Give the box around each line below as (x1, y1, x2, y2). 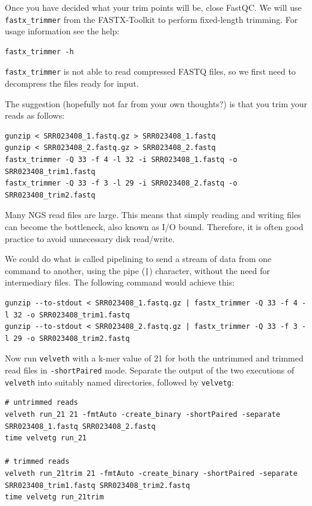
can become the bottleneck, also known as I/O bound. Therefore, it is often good (5, 220, 304, 233)
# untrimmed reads (5, 398, 78, 407)
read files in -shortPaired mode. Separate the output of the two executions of (5, 364, 295, 376)
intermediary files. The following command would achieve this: (5, 276, 235, 289)
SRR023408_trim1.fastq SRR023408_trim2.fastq (5, 481, 190, 490)
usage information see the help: (5, 25, 120, 37)
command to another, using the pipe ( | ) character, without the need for (5, 264, 271, 276)
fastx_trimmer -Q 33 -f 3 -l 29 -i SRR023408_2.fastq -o (5, 179, 237, 188)
